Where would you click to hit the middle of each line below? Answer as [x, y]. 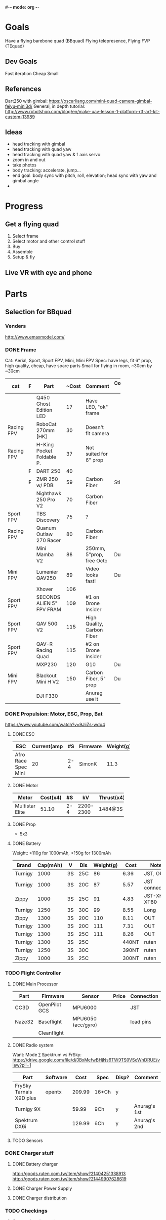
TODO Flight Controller [33, 973]
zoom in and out [29, 160]
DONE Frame [21, 349]
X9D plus [25, 1098]
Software [56, 1077]
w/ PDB [45, 485]
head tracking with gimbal [39, 144]
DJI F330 [47, 696]
